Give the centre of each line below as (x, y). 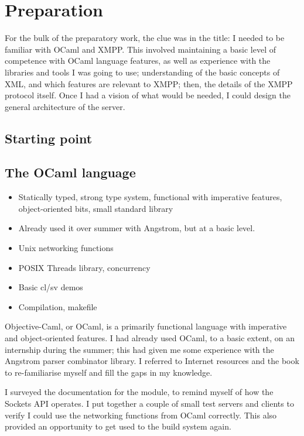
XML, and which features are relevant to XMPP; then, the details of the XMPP (149, 83)
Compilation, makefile (58, 306)
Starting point (49, 138)
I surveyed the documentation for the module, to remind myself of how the (139, 392)
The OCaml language (70, 172)
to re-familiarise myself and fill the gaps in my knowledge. (109, 372)
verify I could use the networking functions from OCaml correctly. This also (141, 415)
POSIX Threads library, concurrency (84, 267)
